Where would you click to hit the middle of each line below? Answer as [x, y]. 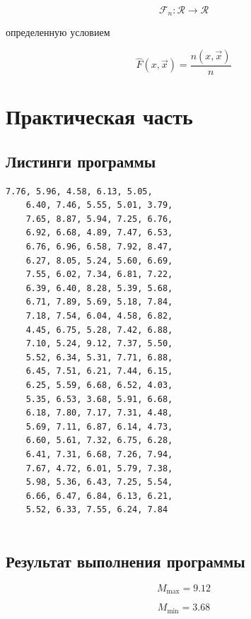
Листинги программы [81, 161]
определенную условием [58, 32]
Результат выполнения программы [125, 561]
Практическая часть [99, 116]
